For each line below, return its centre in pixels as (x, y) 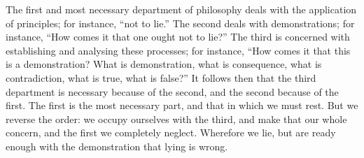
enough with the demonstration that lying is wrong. (117, 146)
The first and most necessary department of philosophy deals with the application (181, 9)
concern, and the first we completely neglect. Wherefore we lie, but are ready (171, 132)
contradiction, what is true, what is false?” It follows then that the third (161, 77)
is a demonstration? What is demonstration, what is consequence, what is (164, 64)
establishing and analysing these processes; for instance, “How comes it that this (178, 50)
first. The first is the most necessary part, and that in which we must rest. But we (182, 105)
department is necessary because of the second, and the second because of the (172, 91)
